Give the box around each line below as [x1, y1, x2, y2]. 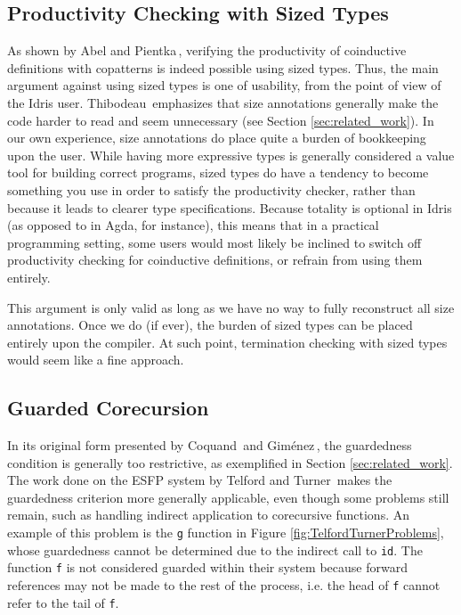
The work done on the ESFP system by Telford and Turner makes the [7, 471, 392, 489]
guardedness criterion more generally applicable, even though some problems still [7, 488, 449, 506]
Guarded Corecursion [7, 394, 209, 422]
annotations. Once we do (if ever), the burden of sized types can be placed [7, 316, 413, 334]
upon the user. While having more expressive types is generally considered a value [7, 145, 455, 164]
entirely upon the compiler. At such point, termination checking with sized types [7, 332, 448, 351]
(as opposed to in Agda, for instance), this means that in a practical [7, 216, 379, 234]
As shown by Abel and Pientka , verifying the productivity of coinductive [7, 41, 407, 60]
